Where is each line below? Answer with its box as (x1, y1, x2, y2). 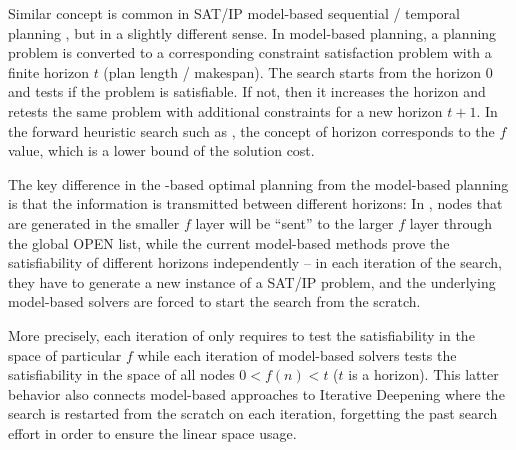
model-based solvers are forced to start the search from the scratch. (8, 291, 421, 312)
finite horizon (8, 61, 89, 82)
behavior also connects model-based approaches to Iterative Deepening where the (8, 383, 505, 404)
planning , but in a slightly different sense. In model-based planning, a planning (8, 22, 497, 43)
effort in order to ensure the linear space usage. (8, 422, 297, 443)
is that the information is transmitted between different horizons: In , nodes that (8, 193, 503, 214)
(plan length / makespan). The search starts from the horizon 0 (103, 61, 493, 82)
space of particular (8, 344, 122, 365)
